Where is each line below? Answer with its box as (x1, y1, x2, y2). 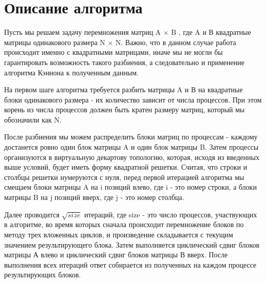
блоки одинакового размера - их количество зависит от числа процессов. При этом (4, 94, 262, 105)
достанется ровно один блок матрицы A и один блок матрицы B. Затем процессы (4, 141, 259, 152)
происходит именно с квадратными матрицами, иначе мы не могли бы (4, 47, 223, 57)
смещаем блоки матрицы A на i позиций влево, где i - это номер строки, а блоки (4, 181, 257, 192)
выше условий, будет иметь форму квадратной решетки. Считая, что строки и (4, 161, 248, 172)
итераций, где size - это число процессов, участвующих (84, 209, 257, 219)
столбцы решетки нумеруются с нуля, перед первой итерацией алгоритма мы (4, 171, 245, 182)
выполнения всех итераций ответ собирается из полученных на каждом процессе (4, 259, 257, 270)
